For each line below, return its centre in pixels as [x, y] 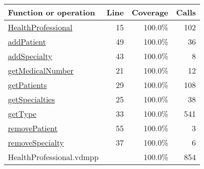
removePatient [33, 128]
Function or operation [51, 12]
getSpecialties [31, 99]
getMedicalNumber [41, 70]
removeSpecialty [36, 142]
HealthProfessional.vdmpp [53, 157]
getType [22, 114]
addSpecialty [30, 56]
